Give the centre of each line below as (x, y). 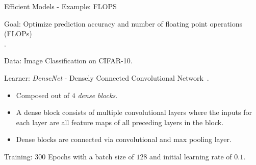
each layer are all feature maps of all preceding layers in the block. (120, 122)
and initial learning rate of (191, 156)
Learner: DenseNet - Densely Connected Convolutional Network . (107, 77)
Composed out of (43, 95)
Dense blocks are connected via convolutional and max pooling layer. (124, 139)
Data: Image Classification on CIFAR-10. (68, 61)
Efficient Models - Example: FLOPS (60, 6)
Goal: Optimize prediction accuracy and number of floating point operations (123, 23)
